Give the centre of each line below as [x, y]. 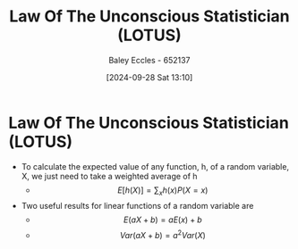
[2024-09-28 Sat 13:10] [149, 77]
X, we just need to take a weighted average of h [109, 176]
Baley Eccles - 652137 [149, 60]
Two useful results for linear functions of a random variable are [137, 206]
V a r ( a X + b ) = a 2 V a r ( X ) [163, 235]
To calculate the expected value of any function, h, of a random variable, [155, 166]
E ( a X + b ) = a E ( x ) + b [162, 220]
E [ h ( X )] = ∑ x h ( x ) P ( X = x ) [162, 191]
